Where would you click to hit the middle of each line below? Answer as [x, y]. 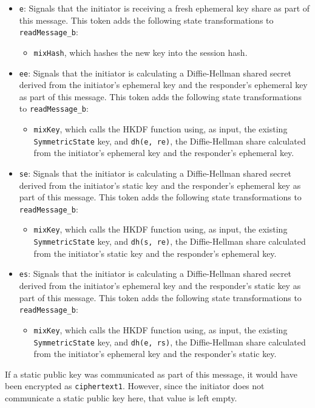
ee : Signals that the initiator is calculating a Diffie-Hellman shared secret [155, 73]
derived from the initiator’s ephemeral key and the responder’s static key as [160, 286]
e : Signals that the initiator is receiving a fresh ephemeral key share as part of [164, 8]
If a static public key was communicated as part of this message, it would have [151, 374]
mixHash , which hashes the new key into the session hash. [141, 52]
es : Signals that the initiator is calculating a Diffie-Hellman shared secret [155, 274]
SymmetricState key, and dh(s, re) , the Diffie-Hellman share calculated [170, 241]
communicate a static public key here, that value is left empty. [121, 398]
